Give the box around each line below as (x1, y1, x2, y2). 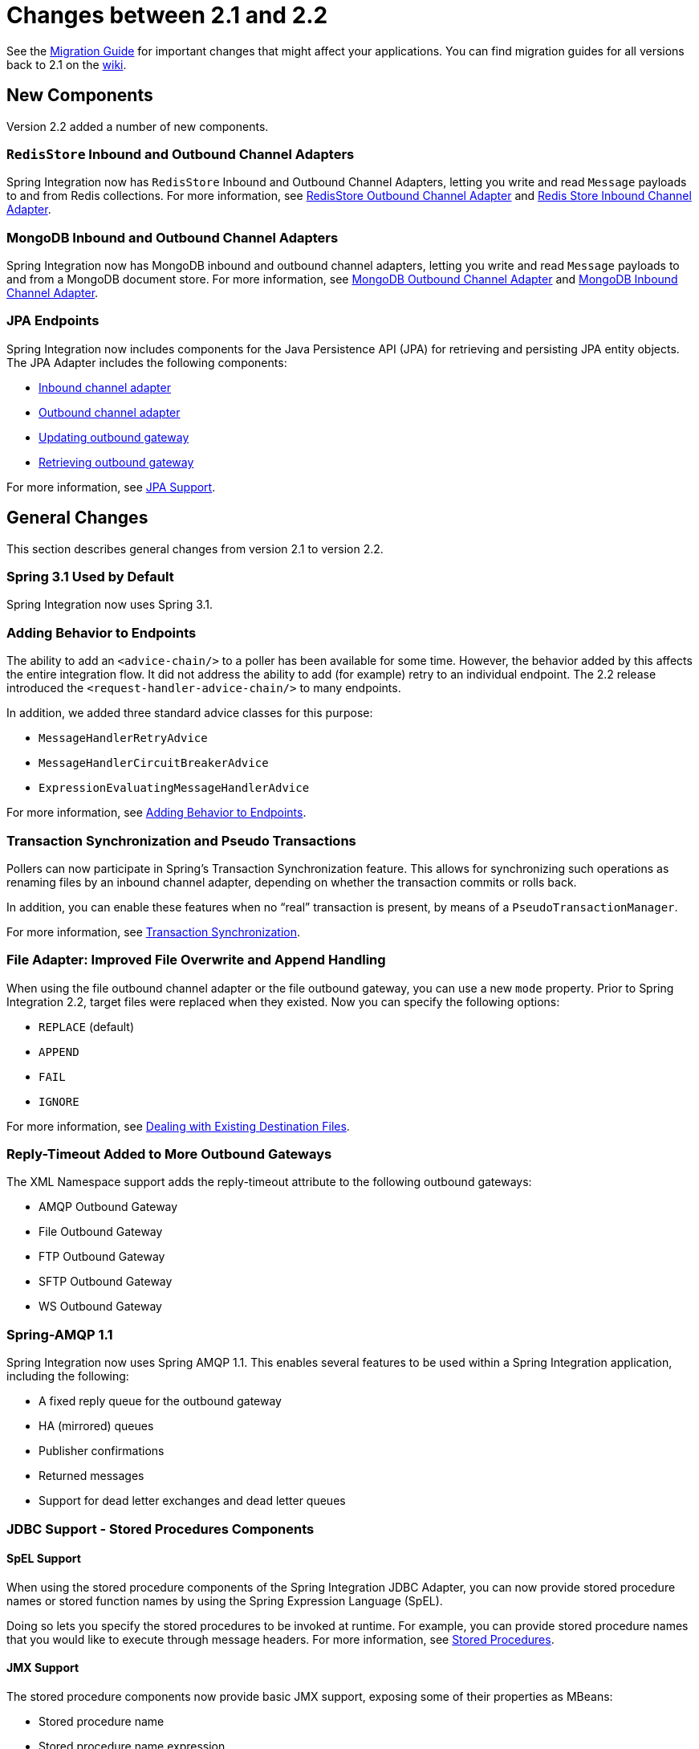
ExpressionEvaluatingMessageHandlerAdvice (39, 781, 310, 795)
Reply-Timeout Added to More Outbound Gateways (6, 1146, 332, 1163)
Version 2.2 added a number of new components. (6, 119, 269, 133)
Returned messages (39, 1469, 144, 1483)
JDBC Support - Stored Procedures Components (6, 1520, 315, 1537)
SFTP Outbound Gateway (39, 1274, 173, 1289)
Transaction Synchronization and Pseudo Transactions (6, 832, 356, 849)
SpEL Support (6, 1551, 81, 1566)
